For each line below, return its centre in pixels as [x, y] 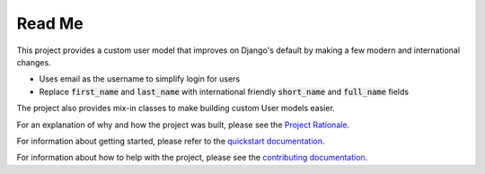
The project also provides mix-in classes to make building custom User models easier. [176, 109]
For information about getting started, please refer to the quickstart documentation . [171, 141]
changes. [34, 62]
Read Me [50, 23]
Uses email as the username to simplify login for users [140, 79]
